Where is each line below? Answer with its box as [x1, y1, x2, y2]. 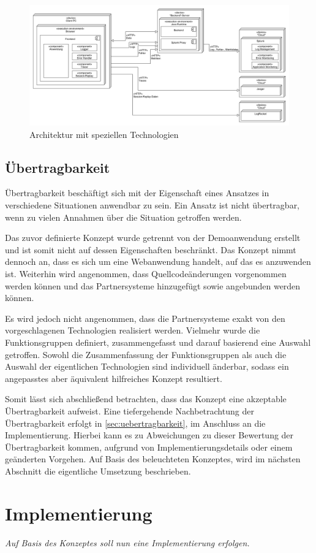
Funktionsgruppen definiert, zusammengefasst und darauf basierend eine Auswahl [5, 336, 311, 349]
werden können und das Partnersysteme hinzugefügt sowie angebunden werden [5, 279, 301, 292]
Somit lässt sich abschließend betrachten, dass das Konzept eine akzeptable [5, 392, 287, 405]
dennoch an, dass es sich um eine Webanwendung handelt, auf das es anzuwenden [5, 255, 311, 268]
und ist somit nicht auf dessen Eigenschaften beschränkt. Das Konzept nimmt [5, 243, 296, 256]
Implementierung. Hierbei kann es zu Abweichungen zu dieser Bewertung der [5, 429, 294, 441]
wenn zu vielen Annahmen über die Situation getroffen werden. [5, 210, 242, 223]
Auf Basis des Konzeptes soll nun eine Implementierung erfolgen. [5, 536, 250, 549]
